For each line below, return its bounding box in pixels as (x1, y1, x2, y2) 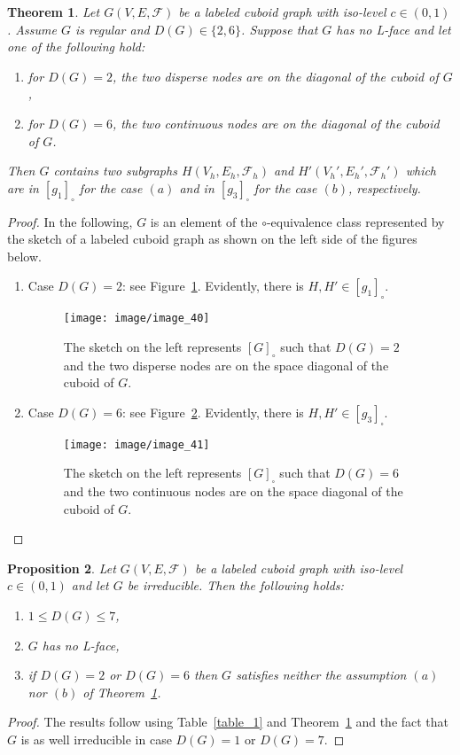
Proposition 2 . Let (7, 558, 116, 577)
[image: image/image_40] (63, 312, 210, 325)
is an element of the (150, 212, 258, 230)
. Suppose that (241, 19, 318, 38)
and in (179, 178, 214, 197)
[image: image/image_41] (63, 438, 210, 451)
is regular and (74, 19, 150, 38)
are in (7, 178, 39, 197)
